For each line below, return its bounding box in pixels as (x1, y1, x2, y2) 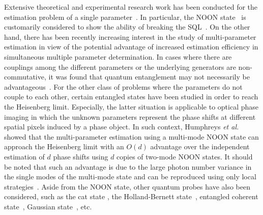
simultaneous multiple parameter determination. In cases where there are (4, 51, 232, 62)
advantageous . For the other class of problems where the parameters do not (4, 81, 243, 92)
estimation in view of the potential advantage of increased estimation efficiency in (4, 41, 258, 52)
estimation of (4, 151, 45, 162)
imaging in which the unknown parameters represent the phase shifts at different (4, 111, 256, 122)
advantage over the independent (150, 141, 250, 152)
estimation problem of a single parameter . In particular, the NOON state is (4, 11, 246, 22)
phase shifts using (53, 151, 108, 162)
